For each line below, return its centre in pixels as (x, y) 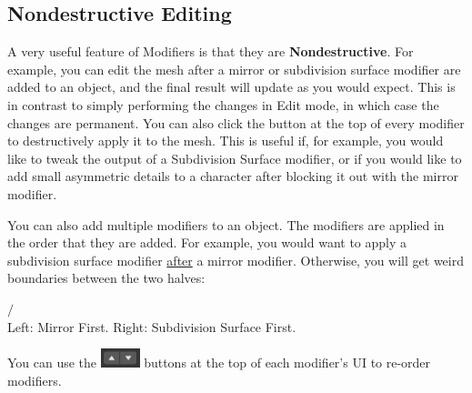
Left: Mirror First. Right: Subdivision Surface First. (152, 326)
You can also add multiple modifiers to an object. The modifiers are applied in (226, 224)
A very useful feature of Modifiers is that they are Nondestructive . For (211, 51)
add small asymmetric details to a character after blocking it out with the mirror (233, 176)
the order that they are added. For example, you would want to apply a (207, 242)
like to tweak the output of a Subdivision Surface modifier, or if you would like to (235, 158)
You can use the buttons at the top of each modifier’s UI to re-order (219, 363)
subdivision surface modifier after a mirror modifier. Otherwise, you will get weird (236, 260)
